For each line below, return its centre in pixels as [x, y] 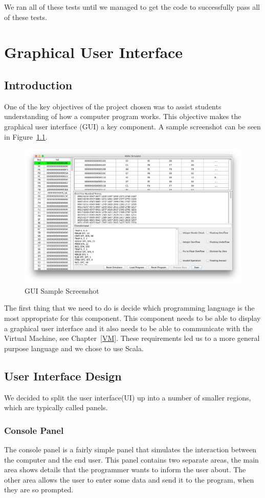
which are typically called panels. [56, 407]
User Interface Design [63, 376]
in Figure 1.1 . [26, 136]
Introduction [38, 84]
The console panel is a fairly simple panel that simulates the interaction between [130, 449]
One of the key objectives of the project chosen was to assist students [113, 106]
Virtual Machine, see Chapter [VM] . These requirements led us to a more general [132, 338]
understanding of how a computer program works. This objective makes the [123, 116]
